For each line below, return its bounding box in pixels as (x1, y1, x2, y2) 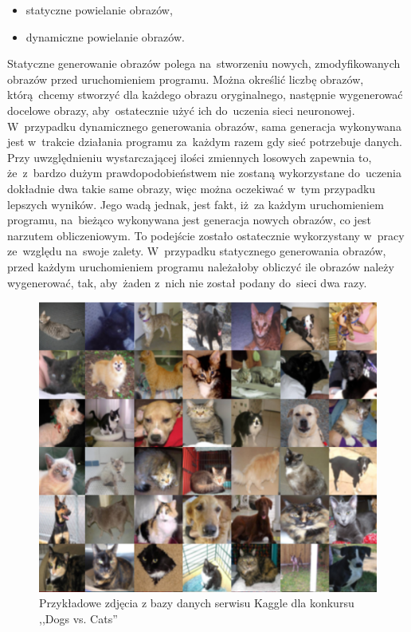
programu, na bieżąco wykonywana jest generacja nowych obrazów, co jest (7, 211, 371, 228)
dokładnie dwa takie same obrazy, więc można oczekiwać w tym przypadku (7, 180, 376, 196)
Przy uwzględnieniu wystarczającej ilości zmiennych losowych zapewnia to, (7, 148, 372, 165)
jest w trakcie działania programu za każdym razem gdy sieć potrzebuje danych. (7, 133, 402, 150)
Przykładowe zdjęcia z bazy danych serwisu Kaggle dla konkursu (39, 594, 354, 611)
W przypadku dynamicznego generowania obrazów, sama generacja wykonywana (7, 117, 401, 134)
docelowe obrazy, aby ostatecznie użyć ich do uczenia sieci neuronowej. (7, 101, 355, 118)
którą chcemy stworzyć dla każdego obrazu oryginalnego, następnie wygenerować (7, 86, 403, 103)
